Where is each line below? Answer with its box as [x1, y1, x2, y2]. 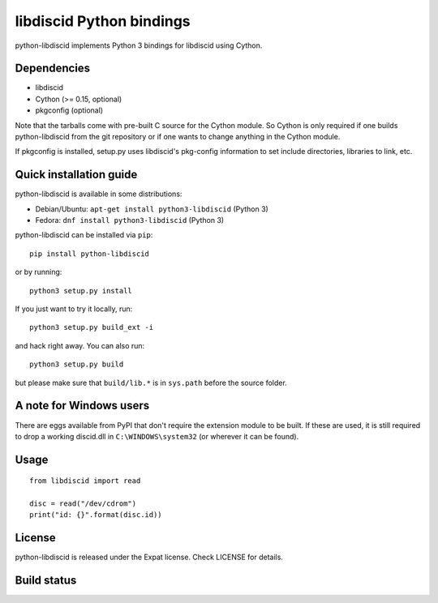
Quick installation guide [15, 168, 138, 182]
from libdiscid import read [29, 477, 141, 485]
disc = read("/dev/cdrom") [29, 499, 137, 508]
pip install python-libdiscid [29, 249, 150, 259]
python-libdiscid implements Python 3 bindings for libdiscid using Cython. [15, 41, 263, 50]
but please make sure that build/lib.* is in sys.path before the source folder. [15, 378, 287, 387]
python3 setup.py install [29, 286, 133, 295]
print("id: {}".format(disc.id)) [29, 511, 162, 520]
